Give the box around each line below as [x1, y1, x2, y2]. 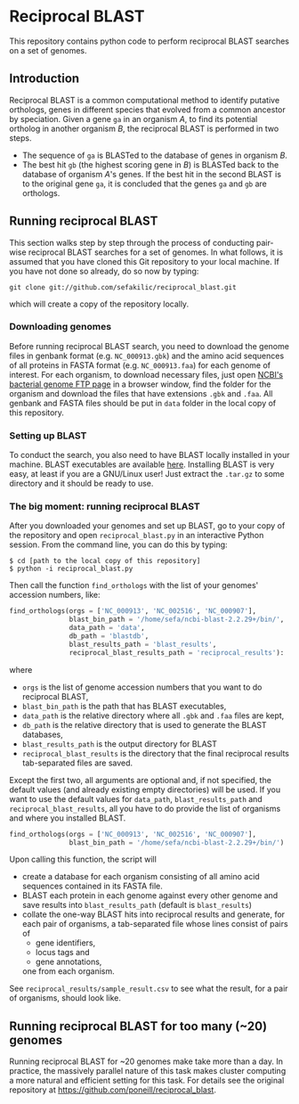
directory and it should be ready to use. [9, 478, 154, 489]
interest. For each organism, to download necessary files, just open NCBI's [9, 369, 283, 380]
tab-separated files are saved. [21, 757, 133, 768]
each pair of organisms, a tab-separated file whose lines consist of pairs [21, 919, 288, 929]
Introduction [9, 71, 80, 86]
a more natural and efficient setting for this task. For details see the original [9, 1075, 285, 1086]
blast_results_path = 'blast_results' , [69, 640, 217, 649]
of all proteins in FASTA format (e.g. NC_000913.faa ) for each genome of [9, 359, 271, 371]
